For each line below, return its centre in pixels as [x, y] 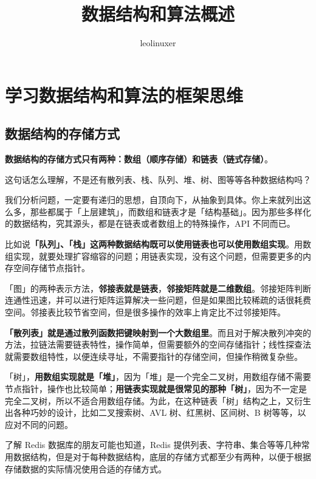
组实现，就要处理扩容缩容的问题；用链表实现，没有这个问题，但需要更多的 [154, 256]
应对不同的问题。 [39, 424]
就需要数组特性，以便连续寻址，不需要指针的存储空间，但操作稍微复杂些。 [154, 356]
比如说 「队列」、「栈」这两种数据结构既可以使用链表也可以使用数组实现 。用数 [158, 244]
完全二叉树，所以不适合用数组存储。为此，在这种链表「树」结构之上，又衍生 [158, 400]
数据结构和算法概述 [158, 14]
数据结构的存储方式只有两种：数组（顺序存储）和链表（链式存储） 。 [139, 159]
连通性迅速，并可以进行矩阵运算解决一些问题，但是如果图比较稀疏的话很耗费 [158, 300]
